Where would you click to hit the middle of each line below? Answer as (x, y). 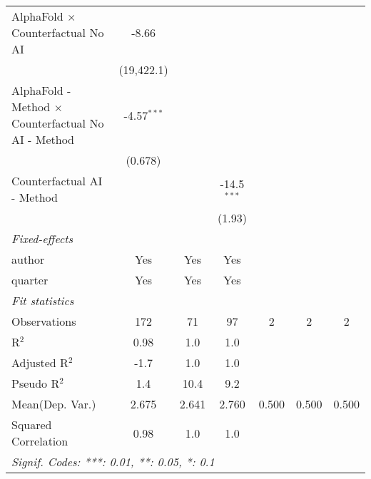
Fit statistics (43, 300)
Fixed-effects (42, 238)
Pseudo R (36, 383)
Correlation (40, 441)
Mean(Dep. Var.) (54, 404)
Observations (44, 321)
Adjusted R (40, 362)
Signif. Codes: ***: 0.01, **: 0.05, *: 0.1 (113, 462)
